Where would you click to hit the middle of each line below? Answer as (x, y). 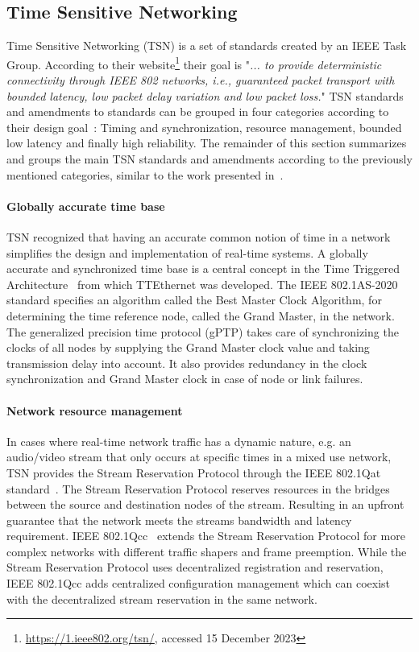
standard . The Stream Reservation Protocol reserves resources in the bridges (198, 488)
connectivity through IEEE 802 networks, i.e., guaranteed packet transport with (201, 80)
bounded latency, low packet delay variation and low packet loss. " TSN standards (205, 95)
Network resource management (95, 410)
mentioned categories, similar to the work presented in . (145, 174)
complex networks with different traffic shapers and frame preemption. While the (207, 551)
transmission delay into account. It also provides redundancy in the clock (187, 363)
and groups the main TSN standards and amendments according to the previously (209, 159)
